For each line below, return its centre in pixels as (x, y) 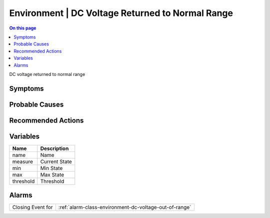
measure (23, 161)
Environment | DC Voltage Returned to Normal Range (121, 13)
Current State (56, 161)
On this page (23, 28)
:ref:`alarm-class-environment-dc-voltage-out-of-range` (125, 207)
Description (54, 148)
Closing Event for (32, 207)
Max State (52, 174)
